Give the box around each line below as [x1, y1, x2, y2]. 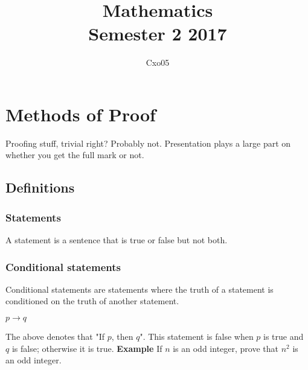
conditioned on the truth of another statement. [5, 295, 179, 307]
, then [111, 330, 133, 343]
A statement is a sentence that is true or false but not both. [5, 234, 228, 246]
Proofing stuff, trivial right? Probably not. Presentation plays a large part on [5, 136, 291, 149]
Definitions [5, 178, 75, 197]
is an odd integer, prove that [173, 342, 278, 354]
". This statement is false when [140, 330, 254, 343]
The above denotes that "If [5, 330, 104, 343]
